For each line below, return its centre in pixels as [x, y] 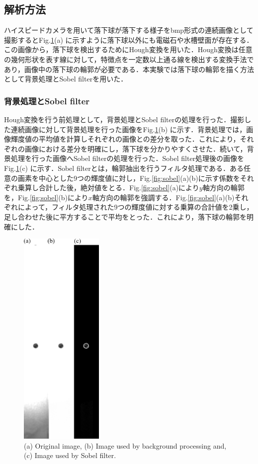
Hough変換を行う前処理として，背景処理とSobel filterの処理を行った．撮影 [124, 119]
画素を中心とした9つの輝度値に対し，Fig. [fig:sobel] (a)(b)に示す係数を [129, 178]
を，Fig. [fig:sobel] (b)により [46, 197]
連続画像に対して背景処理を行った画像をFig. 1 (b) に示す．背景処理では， [129, 129]
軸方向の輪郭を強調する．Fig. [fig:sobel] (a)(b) [163, 197]
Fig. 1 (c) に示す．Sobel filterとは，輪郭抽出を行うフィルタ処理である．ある [124, 168]
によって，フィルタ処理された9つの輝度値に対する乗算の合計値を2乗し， [135, 207]
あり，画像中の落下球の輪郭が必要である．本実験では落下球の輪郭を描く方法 [129, 69]
